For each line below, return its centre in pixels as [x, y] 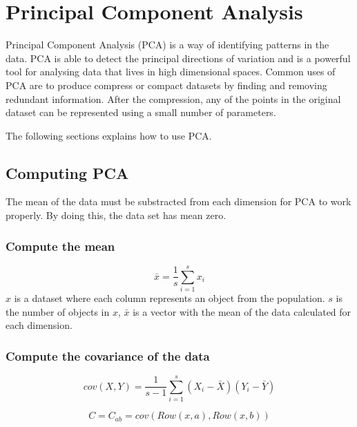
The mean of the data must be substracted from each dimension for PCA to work [178, 201]
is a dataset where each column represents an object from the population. [170, 298]
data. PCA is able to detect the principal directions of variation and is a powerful [178, 58]
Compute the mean [60, 246]
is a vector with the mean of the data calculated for [242, 311]
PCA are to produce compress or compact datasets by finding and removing [166, 85]
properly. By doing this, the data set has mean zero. [116, 215]
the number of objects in [58, 311]
